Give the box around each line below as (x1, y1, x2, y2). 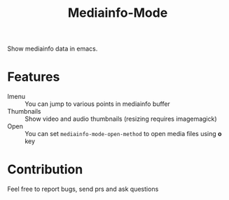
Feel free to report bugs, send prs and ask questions (7, 185, 159, 194)
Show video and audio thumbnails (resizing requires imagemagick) (25, 114, 217, 124)
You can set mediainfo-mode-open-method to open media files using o (25, 130, 222, 138)
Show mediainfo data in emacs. (7, 44, 98, 53)
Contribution (7, 161, 83, 178)
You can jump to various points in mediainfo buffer (25, 100, 170, 108)
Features (7, 69, 60, 85)
